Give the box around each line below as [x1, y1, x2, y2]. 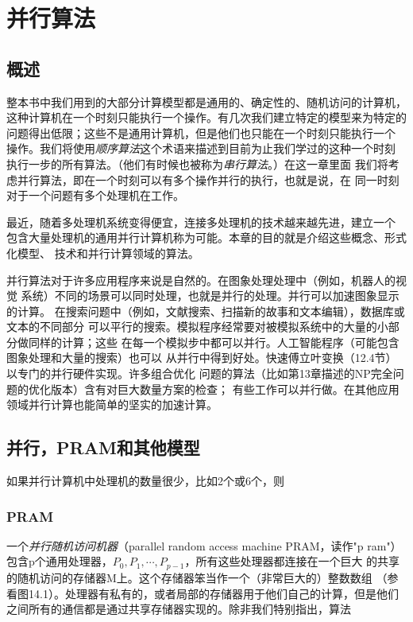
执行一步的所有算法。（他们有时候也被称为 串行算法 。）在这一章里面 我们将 [6, 155, 388, 172]
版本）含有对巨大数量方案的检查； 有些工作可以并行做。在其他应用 [50, 380, 399, 397]
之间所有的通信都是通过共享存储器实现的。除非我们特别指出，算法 [6, 601, 351, 617]
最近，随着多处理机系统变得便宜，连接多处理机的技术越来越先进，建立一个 [6, 213, 396, 230]
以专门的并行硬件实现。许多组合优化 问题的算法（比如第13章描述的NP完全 [6, 365, 393, 382]
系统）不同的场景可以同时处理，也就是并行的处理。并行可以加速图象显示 [21, 287, 399, 304]
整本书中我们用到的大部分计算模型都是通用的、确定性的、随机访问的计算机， [6, 93, 407, 110]
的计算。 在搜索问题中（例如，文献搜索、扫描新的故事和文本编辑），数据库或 [6, 302, 405, 319]
